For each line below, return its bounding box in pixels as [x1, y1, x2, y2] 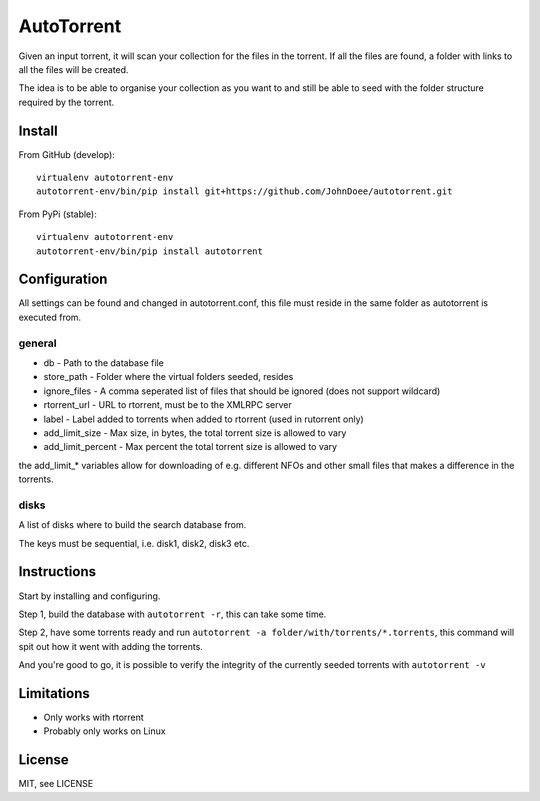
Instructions [18, 563, 97, 580]
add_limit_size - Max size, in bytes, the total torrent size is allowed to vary [43, 426, 347, 439]
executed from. [18, 311, 82, 323]
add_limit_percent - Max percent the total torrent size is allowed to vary [43, 441, 338, 453]
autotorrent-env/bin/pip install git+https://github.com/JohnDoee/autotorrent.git [36, 186, 453, 197]
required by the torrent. [18, 96, 115, 108]
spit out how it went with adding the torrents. [18, 640, 204, 652]
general [18, 336, 57, 350]
